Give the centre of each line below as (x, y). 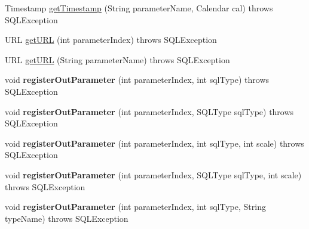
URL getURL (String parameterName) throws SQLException (117, 59)
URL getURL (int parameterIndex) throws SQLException (111, 40)
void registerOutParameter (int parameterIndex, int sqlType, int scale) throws (154, 143)
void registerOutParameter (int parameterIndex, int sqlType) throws (137, 80)
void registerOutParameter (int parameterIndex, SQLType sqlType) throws (149, 111)
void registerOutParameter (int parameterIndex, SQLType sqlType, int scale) (153, 174)
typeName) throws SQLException (67, 218)
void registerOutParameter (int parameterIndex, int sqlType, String (135, 207)
